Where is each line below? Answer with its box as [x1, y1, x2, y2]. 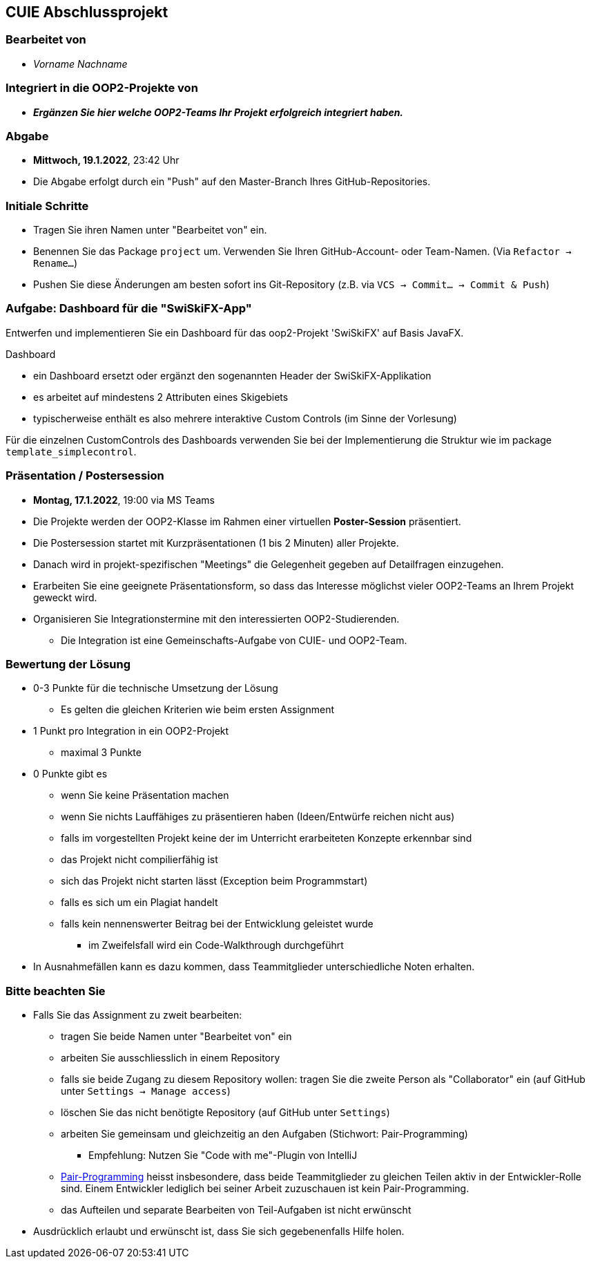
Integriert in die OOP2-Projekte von [6, 81, 198, 95]
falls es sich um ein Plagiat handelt [61, 896, 218, 909]
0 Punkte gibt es [33, 768, 108, 780]
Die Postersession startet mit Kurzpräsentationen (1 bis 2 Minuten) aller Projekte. [33, 536, 399, 549]
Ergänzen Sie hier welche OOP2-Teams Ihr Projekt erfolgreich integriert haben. [33, 106, 404, 118]
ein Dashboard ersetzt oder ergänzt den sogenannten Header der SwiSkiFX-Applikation [33, 369, 432, 381]
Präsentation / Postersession [6, 469, 164, 483]
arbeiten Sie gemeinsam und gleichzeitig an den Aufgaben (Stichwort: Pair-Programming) [61, 1128, 468, 1140]
